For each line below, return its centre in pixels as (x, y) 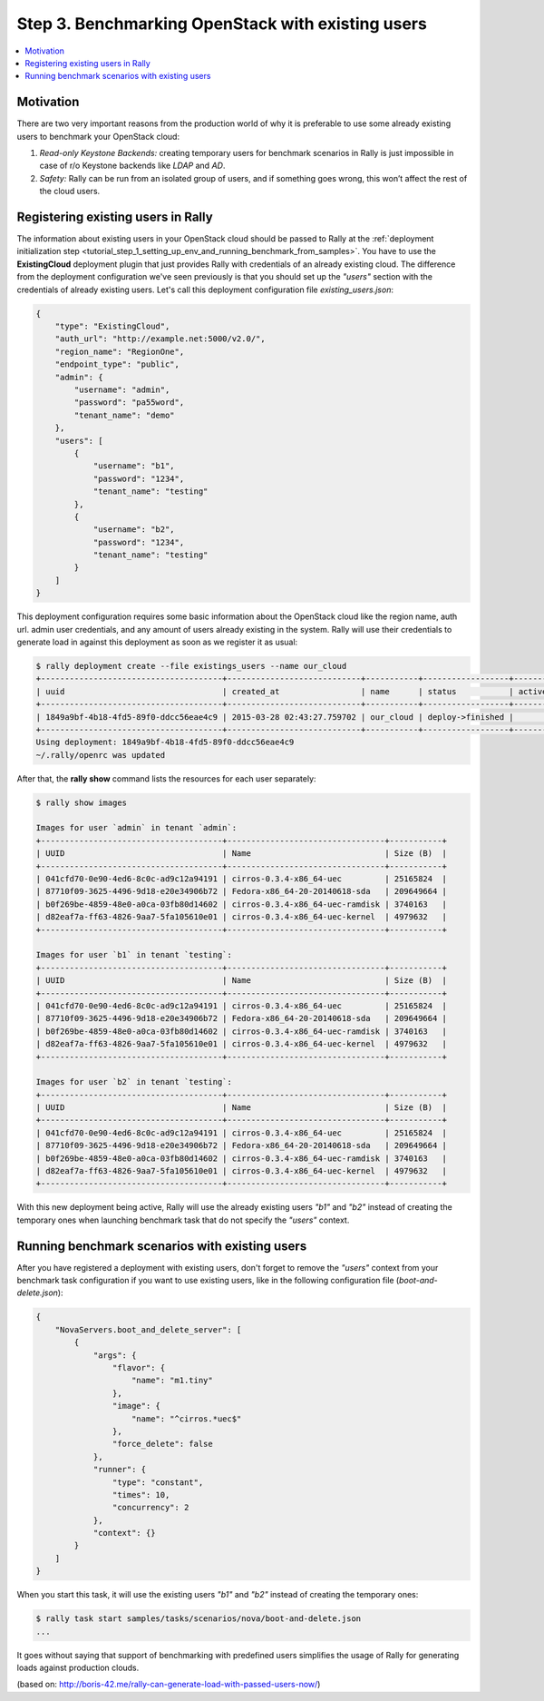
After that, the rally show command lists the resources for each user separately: (166, 778)
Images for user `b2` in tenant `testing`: (134, 1082)
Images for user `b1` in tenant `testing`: (134, 955)
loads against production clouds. (78, 1667)
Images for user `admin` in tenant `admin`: (136, 828)
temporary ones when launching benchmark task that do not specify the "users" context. (183, 1220)
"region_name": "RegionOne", (120, 351)
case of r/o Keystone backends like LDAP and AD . (132, 166)
